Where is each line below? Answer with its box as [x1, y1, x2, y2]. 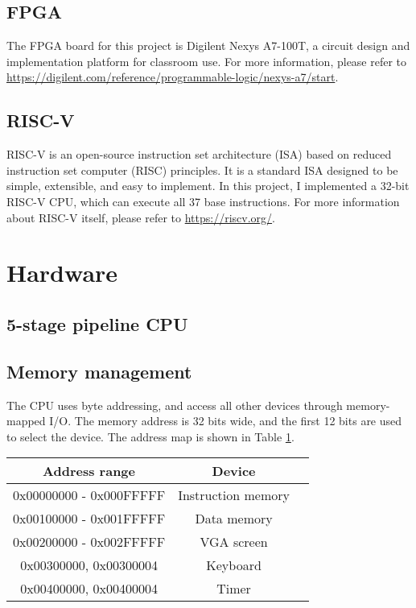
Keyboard [206, 556, 262, 575]
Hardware [6, 256, 118, 289]
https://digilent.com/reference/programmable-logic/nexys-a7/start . [6, 68, 339, 85]
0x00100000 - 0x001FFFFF [13, 509, 166, 528]
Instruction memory [178, 486, 290, 505]
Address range [43, 461, 136, 481]
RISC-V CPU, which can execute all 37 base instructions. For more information [6, 192, 400, 209]
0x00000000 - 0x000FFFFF [13, 486, 166, 505]
